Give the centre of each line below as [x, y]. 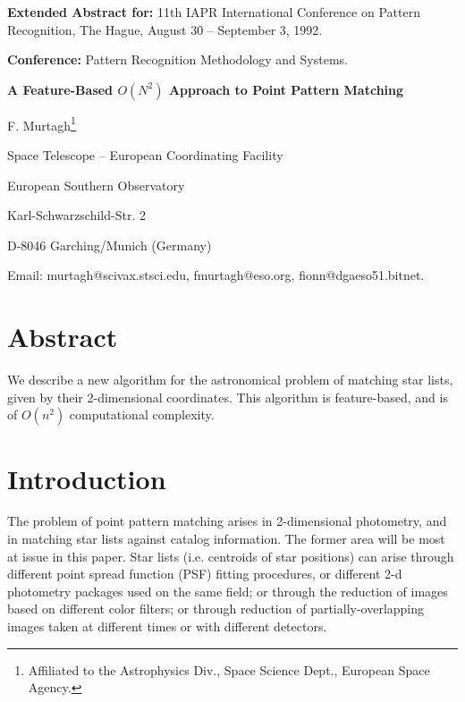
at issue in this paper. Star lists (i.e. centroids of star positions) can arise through [231, 556]
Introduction [87, 478]
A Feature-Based [60, 89]
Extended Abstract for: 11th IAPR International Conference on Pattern [214, 12]
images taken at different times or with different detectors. [167, 626]
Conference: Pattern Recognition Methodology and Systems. [178, 59]
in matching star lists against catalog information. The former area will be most [226, 539]
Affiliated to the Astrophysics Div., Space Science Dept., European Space [229, 669]
